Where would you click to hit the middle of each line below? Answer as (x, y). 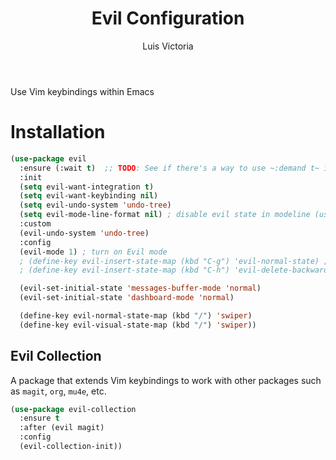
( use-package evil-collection (73, 409)
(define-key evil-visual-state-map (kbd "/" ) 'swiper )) (138, 325)
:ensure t (39, 418)
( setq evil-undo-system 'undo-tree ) (95, 205)
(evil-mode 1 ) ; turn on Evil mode (93, 252)
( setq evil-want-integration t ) (87, 187)
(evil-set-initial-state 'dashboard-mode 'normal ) (127, 298)
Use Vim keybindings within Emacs (82, 91)
